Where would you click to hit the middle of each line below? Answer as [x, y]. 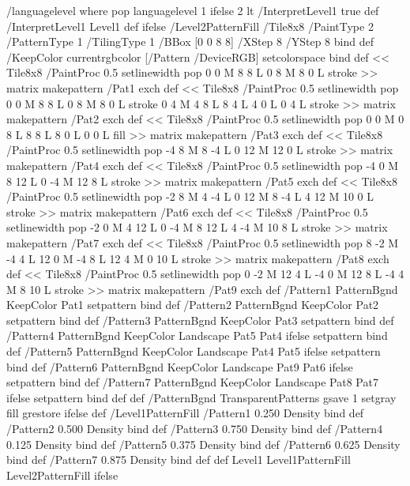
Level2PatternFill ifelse [62, 475]
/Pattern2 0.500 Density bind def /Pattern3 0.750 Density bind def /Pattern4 [195, 429]
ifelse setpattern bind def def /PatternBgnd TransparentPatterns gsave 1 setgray [201, 397]
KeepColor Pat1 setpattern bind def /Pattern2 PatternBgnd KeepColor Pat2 [193, 305]
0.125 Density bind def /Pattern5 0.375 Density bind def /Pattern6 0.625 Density [203, 444]
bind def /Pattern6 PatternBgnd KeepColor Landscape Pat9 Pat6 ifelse [180, 366]
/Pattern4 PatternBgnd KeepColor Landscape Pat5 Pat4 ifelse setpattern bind [197, 335]
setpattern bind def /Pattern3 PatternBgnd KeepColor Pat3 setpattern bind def [200, 320]
